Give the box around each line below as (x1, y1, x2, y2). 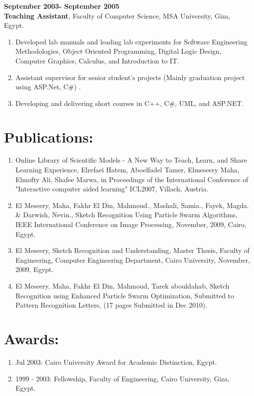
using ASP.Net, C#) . (15, 82, 81, 92)
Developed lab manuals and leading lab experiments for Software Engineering (15, 36, 248, 46)
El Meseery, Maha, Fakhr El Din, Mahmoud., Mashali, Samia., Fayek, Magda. (15, 200, 249, 210)
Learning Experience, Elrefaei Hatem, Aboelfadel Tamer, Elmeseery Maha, (15, 165, 239, 175)
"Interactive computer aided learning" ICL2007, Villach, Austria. (15, 184, 209, 194)
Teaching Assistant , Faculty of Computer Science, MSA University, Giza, (4, 10, 231, 21)
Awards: (4, 328, 59, 348)
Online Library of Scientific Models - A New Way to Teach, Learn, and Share (15, 155, 247, 165)
